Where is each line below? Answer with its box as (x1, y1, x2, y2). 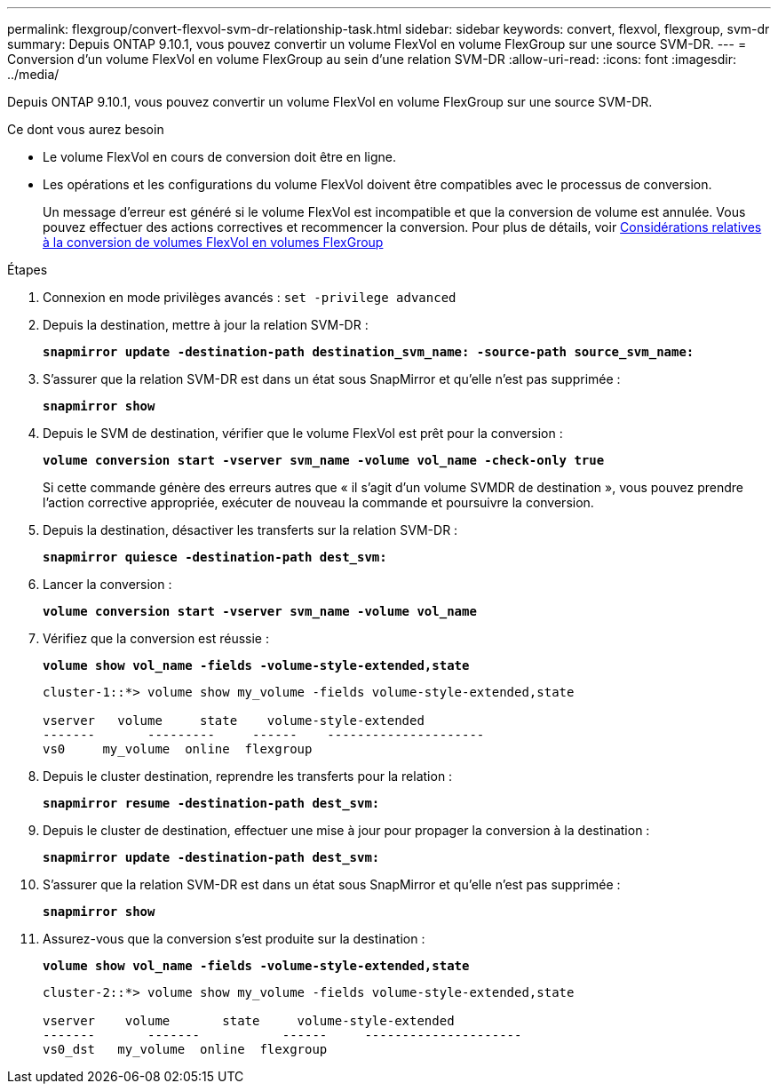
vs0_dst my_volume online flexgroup (43, 1042, 328, 1056)
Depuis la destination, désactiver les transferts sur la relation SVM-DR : (43, 522, 458, 538)
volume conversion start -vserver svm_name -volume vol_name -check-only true (43, 453, 605, 467)
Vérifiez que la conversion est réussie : (43, 631, 269, 646)
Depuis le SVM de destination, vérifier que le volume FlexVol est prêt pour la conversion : (43, 426, 563, 441)
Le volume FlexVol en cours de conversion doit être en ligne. (43, 149, 396, 164)
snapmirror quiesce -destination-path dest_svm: (43, 550, 387, 564)
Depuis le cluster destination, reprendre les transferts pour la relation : (43, 768, 453, 784)
